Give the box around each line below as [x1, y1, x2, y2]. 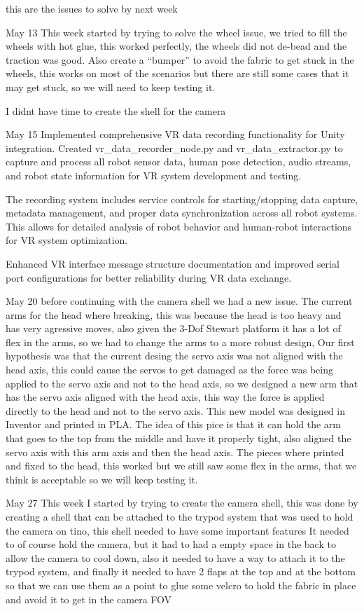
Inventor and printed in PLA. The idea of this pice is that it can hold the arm [6, 417, 342, 432]
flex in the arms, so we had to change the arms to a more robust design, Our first [6, 334, 355, 349]
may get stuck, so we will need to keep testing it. [6, 79, 216, 94]
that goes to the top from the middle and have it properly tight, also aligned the [6, 431, 351, 446]
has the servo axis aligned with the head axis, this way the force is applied [6, 390, 325, 404]
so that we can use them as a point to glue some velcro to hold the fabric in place [6, 577, 356, 592]
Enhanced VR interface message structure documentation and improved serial [6, 256, 339, 270]
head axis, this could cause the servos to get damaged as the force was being [6, 362, 333, 377]
